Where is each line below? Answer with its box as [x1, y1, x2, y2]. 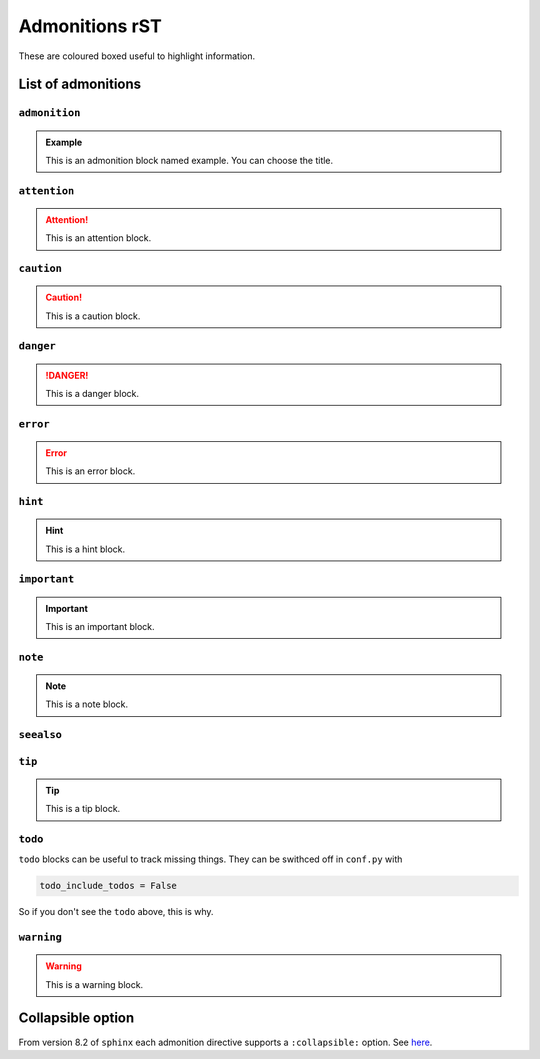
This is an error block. [45, 465, 136, 477]
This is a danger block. [45, 387, 140, 399]
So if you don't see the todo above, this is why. [18, 906, 214, 918]
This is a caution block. [45, 310, 141, 322]
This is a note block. [45, 698, 129, 710]
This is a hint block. [45, 543, 126, 555]
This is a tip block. [45, 803, 121, 815]
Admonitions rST [18, 15, 162, 37]
